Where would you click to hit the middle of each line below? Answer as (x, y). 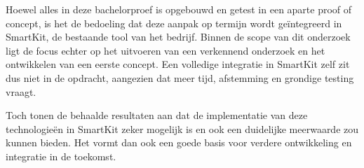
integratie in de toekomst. (61, 156)
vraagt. (21, 91)
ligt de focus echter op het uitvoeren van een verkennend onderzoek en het (166, 50)
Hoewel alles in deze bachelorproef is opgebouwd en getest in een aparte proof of (179, 9)
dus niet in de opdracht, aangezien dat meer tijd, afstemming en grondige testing (180, 77)
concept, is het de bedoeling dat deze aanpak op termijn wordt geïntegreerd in (174, 23)
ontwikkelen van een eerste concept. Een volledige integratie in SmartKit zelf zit (178, 64)
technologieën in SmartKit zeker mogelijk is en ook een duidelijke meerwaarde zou (182, 128)
